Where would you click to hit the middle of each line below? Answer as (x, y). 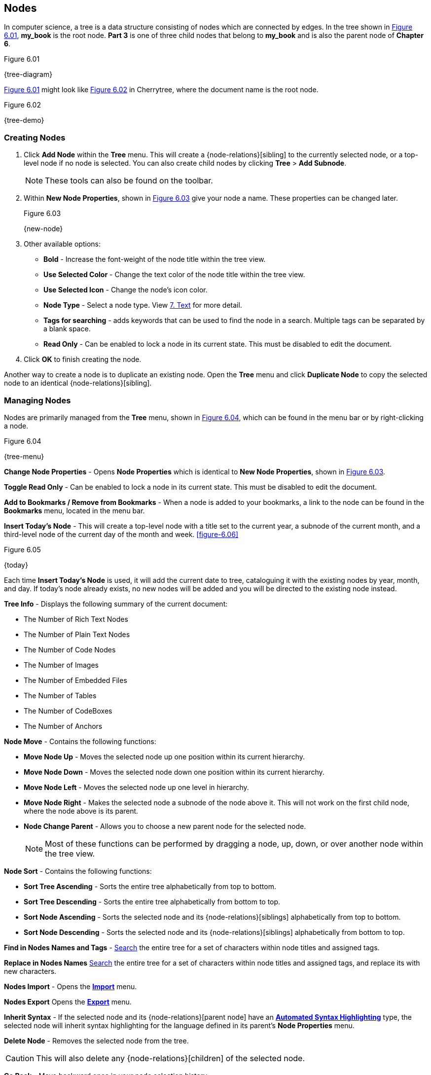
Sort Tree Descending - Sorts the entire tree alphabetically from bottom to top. (152, 901)
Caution (20, 1058)
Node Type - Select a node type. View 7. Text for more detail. (143, 305)
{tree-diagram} (28, 74)
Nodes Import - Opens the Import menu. (71, 986)
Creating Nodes (35, 137)
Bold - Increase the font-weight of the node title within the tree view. (155, 259)
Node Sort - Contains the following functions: (78, 871)
